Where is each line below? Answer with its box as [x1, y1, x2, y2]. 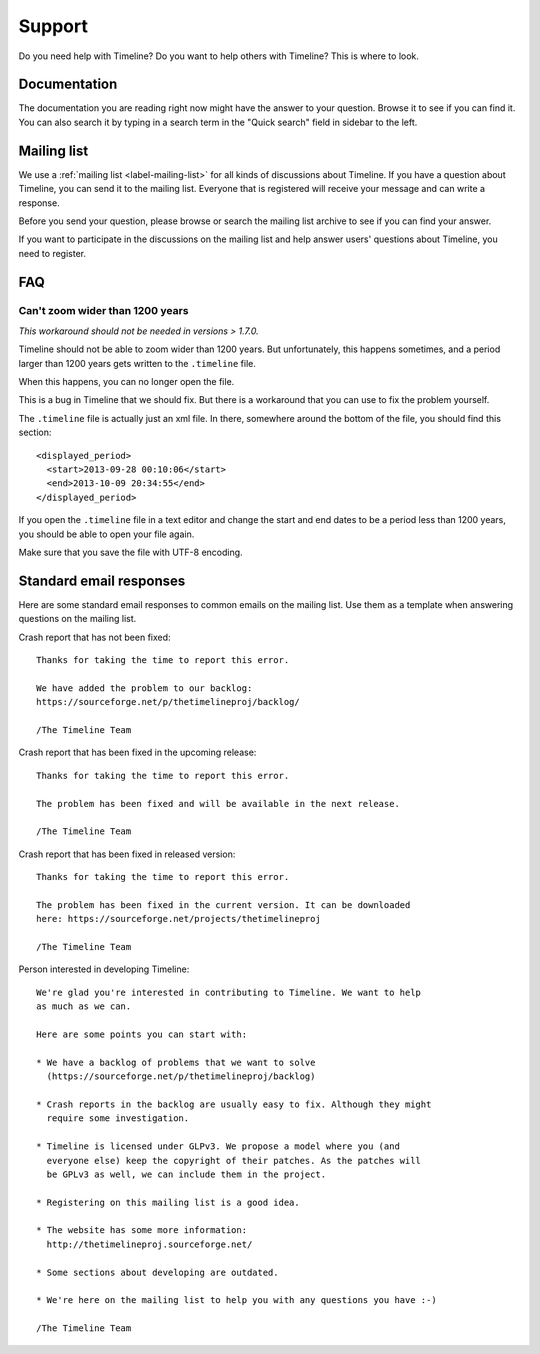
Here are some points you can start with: [36, 1029, 248, 1040]
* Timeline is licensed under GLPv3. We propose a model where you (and [36, 1141, 400, 1152]
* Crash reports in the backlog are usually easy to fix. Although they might [36, 1098, 432, 1110]
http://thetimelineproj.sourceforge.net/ [46, 1238, 253, 1250]
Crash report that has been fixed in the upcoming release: [18, 746, 257, 759]
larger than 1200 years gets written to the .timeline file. [18, 357, 257, 369]
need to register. [18, 247, 87, 259]
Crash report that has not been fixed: [18, 631, 171, 643]
